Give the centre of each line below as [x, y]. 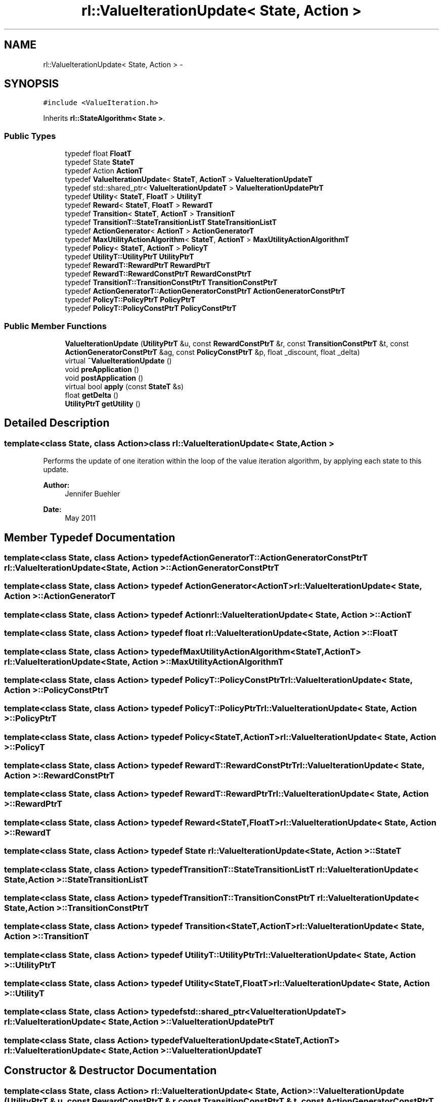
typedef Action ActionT [104, 171]
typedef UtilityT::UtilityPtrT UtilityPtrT [129, 257]
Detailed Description [57, 423]
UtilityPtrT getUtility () [103, 403]
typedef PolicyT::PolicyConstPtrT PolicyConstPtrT [151, 308]
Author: [56, 485]
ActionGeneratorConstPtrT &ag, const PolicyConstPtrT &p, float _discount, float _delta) [212, 352]
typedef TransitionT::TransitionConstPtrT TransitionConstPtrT [171, 283]
